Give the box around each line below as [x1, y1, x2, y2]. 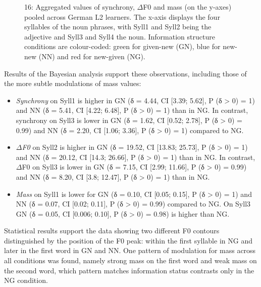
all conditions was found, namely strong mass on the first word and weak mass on [4, 255, 257, 266]
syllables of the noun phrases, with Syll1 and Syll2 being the [24, 21, 212, 32]
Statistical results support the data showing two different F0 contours [4, 225, 220, 236]
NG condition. [4, 275, 48, 285]
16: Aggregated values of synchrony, [24, 2, 135, 12]
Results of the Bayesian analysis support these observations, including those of [4, 68, 247, 78]
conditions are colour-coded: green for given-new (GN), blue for [24, 41, 221, 52]
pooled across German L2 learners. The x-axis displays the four [24, 11, 220, 22]
